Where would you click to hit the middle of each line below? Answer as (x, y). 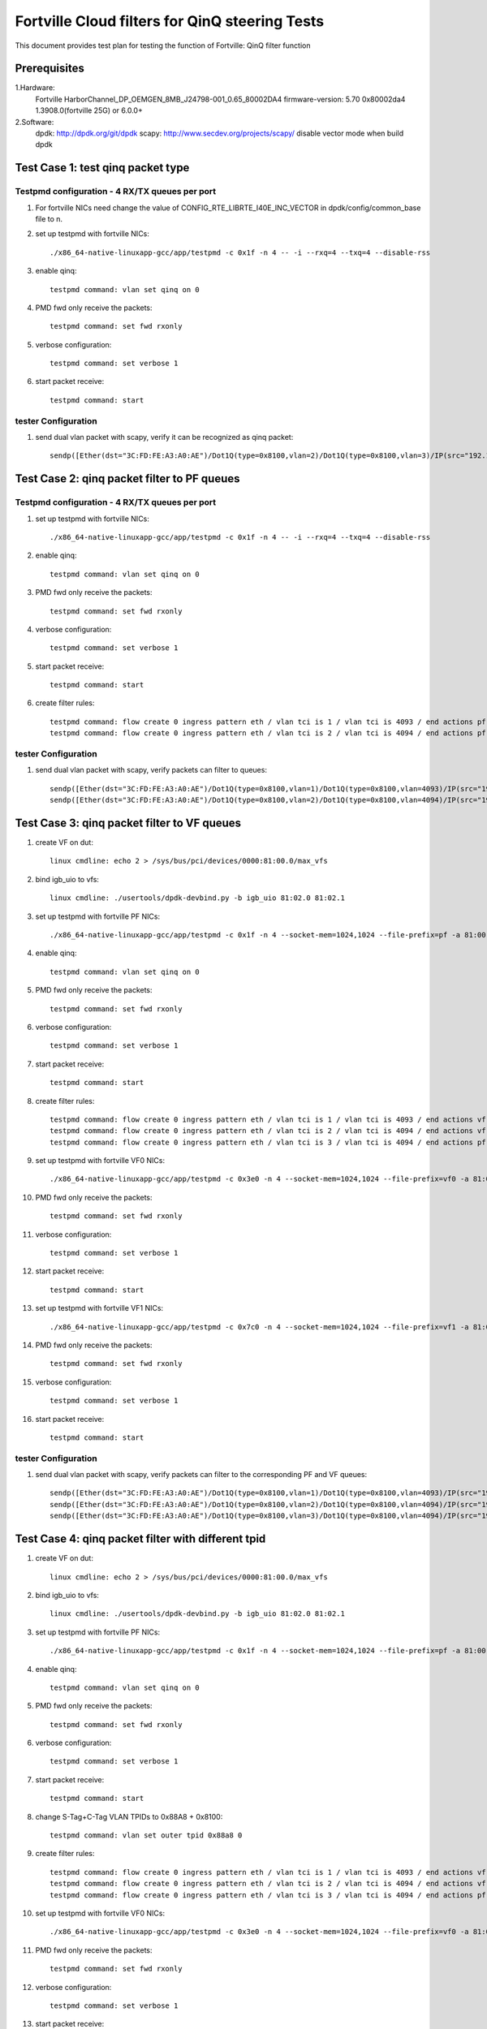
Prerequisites (50, 69)
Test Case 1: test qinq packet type (102, 168)
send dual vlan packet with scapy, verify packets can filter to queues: (151, 770)
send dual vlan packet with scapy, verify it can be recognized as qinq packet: (164, 437)
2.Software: (34, 122)
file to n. (49, 218)
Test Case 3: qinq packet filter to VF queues (128, 823)
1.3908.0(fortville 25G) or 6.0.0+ (89, 110)
